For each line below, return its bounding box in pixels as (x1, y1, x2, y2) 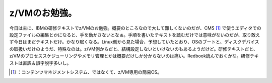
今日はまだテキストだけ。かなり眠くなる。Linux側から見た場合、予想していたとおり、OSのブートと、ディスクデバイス (13, 39, 259, 45)
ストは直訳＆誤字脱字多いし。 (9, 60, 72, 66)
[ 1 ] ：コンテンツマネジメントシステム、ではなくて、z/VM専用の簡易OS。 (11, 69, 162, 75)
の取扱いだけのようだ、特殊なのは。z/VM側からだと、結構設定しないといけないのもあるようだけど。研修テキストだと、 (9, 45, 258, 52)
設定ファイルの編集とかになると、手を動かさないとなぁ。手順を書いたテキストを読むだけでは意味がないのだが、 (9, 31, 243, 37)
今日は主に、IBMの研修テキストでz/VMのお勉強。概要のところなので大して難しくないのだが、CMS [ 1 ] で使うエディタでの (9, 25, 261, 31)
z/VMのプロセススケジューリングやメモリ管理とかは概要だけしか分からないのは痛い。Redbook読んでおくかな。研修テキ (9, 53, 259, 59)
